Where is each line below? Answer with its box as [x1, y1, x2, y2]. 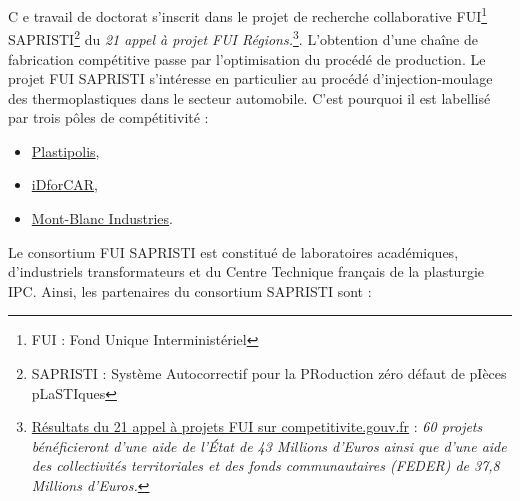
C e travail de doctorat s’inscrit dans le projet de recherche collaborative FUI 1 [8, 3, 488, 26]
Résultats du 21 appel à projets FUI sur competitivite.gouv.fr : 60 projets [31, 416, 483, 437]
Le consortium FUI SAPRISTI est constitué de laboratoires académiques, [8, 241, 459, 262]
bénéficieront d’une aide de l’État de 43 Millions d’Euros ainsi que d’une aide [31, 435, 507, 456]
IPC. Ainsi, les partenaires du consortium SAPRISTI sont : [8, 280, 372, 301]
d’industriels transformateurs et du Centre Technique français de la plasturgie [8, 261, 484, 282]
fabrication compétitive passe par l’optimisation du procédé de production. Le [8, 48, 486, 69]
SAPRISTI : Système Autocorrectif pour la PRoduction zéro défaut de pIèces [31, 363, 507, 384]
